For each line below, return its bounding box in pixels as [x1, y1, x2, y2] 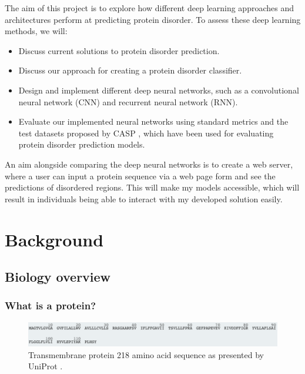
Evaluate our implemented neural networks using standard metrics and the [18, 115, 289, 128]
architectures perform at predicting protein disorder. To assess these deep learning [5, 13, 301, 25]
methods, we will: [5, 25, 68, 37]
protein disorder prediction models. [18, 138, 145, 151]
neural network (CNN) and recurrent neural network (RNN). [18, 95, 238, 108]
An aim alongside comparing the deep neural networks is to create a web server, [5, 158, 293, 170]
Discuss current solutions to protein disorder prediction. [18, 44, 220, 56]
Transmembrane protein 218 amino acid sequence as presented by [28, 348, 264, 360]
